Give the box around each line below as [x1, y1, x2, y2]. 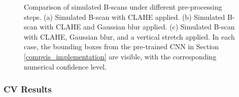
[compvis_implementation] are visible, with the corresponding [24, 51, 217, 61]
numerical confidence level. [24, 61, 107, 72]
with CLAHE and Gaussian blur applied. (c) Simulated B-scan [40, 21, 235, 32]
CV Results [4, 83, 52, 95]
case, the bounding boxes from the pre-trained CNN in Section [24, 41, 219, 52]
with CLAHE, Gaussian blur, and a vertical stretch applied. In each [24, 31, 235, 42]
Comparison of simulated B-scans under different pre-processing [24, 2, 222, 12]
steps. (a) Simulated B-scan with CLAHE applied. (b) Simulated [24, 11, 225, 22]
